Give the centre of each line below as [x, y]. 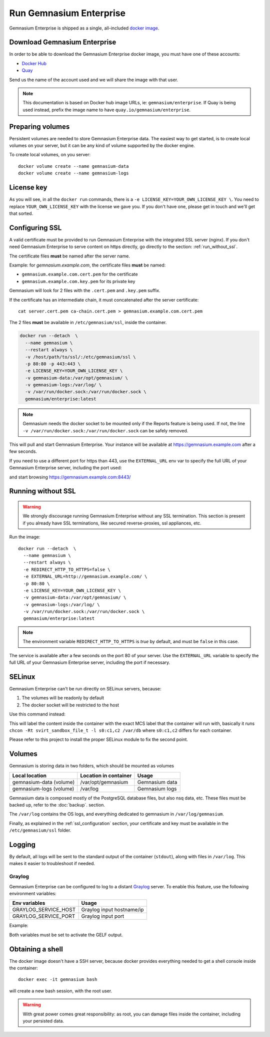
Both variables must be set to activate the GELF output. [66, 935]
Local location [29, 775]
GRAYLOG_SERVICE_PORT [44, 916]
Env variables [29, 903]
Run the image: [25, 537]
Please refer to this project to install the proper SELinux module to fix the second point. [99, 739]
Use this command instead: [37, 714]
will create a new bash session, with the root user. [61, 991]
